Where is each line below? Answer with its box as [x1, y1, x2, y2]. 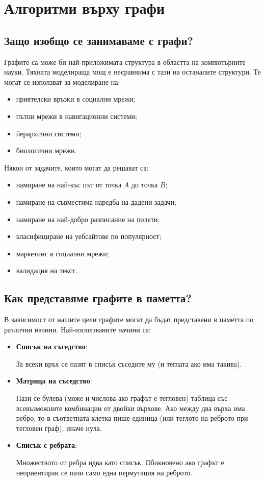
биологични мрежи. [16, 145, 77, 156]
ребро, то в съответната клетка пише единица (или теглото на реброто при [16, 413, 248, 423]
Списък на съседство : [16, 341, 88, 352]
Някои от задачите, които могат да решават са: [4, 162, 149, 173]
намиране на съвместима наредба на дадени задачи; [16, 196, 177, 207]
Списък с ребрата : [16, 440, 77, 450]
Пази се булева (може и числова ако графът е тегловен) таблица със [16, 393, 228, 403]
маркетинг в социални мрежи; [16, 248, 109, 258]
